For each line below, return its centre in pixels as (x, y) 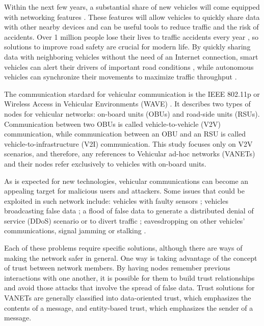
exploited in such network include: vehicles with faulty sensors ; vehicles (116, 200)
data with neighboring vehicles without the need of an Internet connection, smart (131, 56)
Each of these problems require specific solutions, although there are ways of (123, 248)
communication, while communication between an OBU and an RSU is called (125, 134)
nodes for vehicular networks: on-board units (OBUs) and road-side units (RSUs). (132, 113)
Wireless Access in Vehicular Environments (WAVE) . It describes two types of (127, 104)
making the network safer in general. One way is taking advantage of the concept (131, 257)
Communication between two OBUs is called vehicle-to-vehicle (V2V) (112, 124)
